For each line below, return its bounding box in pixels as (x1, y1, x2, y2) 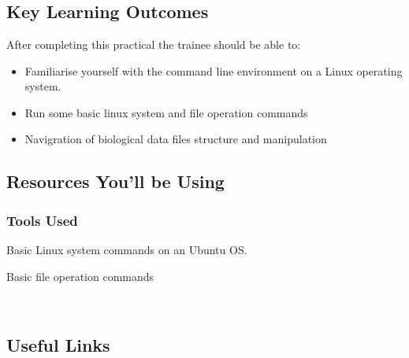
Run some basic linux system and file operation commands (24, 104, 308, 120)
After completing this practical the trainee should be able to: (6, 36, 301, 52)
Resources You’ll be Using (6, 169, 225, 194)
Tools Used (6, 210, 78, 230)
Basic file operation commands (6, 268, 154, 284)
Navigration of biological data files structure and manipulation (24, 131, 327, 147)
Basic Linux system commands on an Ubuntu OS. (6, 241, 247, 257)
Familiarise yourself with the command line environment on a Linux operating (24, 62, 403, 79)
